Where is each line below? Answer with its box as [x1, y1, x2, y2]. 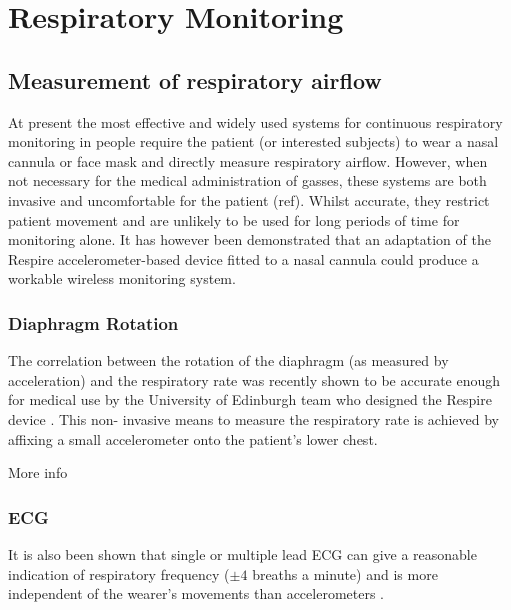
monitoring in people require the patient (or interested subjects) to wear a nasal [8, 131, 499, 152]
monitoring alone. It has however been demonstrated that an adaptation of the [8, 229, 491, 250]
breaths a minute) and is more [252, 563, 438, 584]
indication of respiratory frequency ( [8, 563, 230, 584]
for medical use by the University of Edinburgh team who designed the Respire [8, 389, 492, 410]
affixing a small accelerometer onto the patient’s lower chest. [8, 428, 378, 449]
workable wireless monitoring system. [8, 268, 236, 289]
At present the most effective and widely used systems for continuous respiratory [8, 111, 503, 132]
